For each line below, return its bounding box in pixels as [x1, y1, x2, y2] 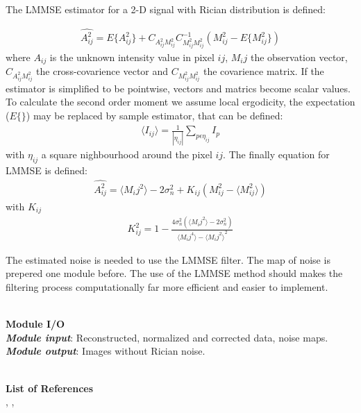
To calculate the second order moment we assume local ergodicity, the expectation [6, 94, 355, 109]
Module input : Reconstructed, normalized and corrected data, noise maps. [6, 330, 328, 344]
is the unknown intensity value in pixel [49, 49, 215, 64]
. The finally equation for [223, 147, 330, 162]
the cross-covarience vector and [36, 64, 169, 78]
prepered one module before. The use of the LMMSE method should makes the [6, 266, 343, 280]
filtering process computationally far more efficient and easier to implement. [6, 280, 328, 294]
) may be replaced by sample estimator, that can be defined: [26, 108, 283, 123]
